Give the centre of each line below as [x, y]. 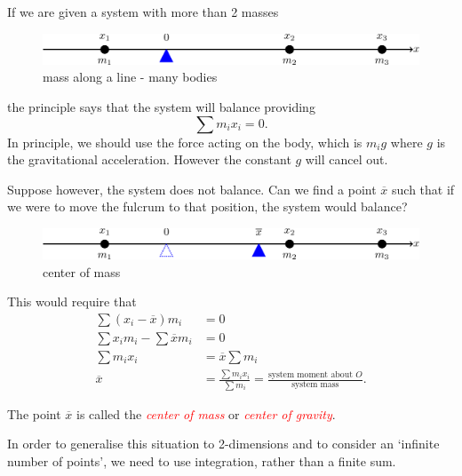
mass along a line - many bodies [130, 77]
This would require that [72, 301]
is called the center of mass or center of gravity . [206, 413]
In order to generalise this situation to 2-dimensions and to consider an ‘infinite [223, 444]
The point [34, 413]
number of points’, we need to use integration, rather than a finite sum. [202, 460]
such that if [423, 189]
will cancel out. [346, 159]
